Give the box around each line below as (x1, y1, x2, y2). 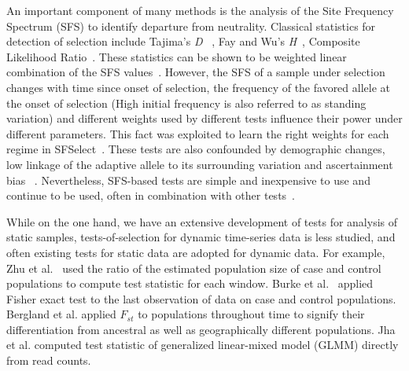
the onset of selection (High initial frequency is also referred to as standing (6, 94, 367, 111)
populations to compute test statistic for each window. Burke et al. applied (6, 275, 374, 292)
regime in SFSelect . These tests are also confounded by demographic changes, (6, 141, 385, 157)
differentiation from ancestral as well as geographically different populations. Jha (6, 321, 396, 337)
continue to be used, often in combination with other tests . (6, 187, 296, 204)
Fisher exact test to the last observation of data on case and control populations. (6, 290, 396, 307)
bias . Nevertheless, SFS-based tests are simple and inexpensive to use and (6, 171, 370, 188)
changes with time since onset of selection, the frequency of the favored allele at (6, 79, 390, 95)
